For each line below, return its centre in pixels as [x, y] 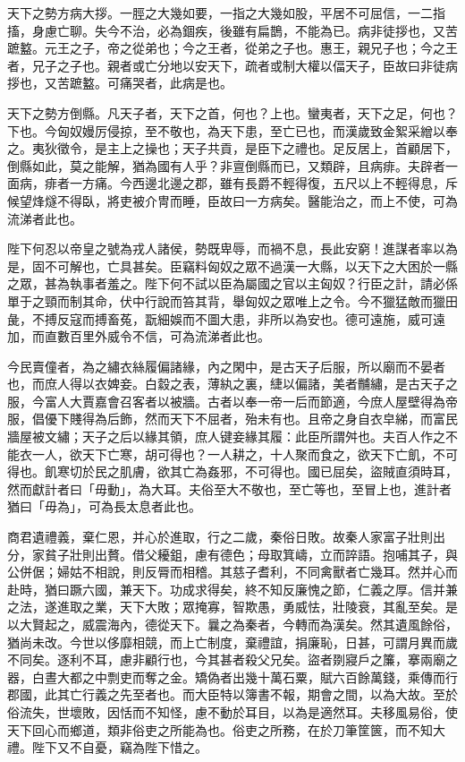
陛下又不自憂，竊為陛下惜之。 [119, 747]
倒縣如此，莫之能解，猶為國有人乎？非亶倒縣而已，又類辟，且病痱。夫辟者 [226, 165]
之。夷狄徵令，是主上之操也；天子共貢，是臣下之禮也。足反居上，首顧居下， [232, 148]
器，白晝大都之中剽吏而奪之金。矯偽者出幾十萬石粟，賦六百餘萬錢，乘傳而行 [232, 676]
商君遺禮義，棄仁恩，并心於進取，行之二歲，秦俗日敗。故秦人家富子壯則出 [226, 537]
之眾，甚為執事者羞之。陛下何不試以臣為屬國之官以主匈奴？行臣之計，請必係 [232, 283]
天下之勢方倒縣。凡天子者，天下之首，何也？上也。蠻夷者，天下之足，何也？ [232, 112]
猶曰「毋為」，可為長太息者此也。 [104, 506]
